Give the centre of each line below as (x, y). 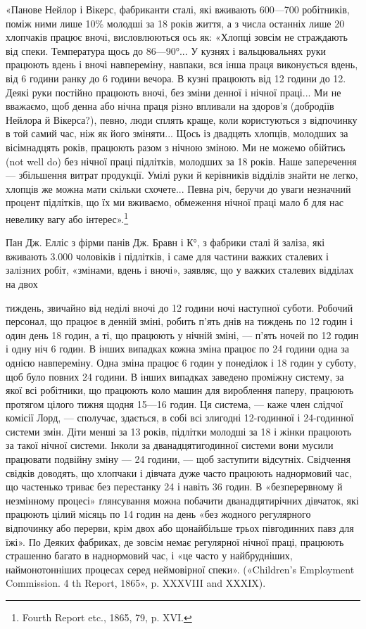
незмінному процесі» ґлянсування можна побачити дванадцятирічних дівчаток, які (182, 500)
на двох (22, 283)
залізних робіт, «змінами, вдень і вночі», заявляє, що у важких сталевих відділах (180, 270)
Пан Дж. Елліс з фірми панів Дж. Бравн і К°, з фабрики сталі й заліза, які (165, 242)
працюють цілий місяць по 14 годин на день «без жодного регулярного (158, 514)
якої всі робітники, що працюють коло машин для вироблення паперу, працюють (180, 390)
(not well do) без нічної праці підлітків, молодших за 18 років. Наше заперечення (181, 161)
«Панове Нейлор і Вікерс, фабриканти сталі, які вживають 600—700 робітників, (178, 9)
